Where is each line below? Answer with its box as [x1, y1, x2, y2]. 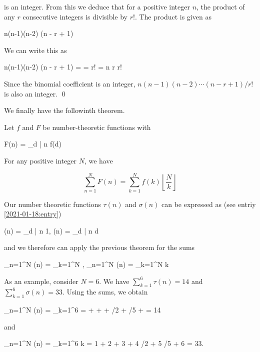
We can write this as [4, 44, 67, 55]
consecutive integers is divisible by [22, 11, 127, 21]
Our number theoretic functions [4, 198, 101, 209]
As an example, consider [4, 275, 78, 286]
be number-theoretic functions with [42, 121, 151, 132]
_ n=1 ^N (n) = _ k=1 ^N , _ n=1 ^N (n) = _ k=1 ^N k [4, 259, 169, 269]
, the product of [196, 1, 245, 11]
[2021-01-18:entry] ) [4, 208, 61, 219]
